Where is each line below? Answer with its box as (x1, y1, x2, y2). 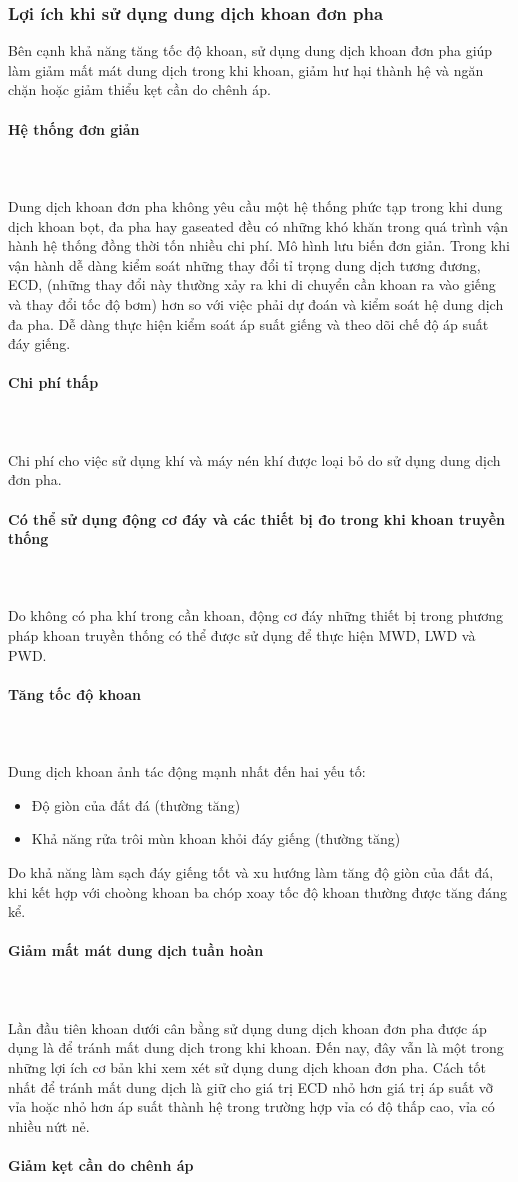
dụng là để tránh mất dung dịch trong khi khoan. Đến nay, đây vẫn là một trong (8, 1037, 504, 1058)
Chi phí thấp (8, 372, 99, 393)
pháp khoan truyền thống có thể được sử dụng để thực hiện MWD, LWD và (8, 625, 476, 646)
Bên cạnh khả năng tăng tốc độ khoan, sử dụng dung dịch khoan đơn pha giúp (8, 40, 493, 61)
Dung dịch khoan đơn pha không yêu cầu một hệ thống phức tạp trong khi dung (8, 195, 503, 216)
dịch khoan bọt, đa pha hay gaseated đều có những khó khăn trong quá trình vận (8, 215, 508, 236)
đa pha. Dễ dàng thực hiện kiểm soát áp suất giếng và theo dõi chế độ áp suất (8, 313, 489, 334)
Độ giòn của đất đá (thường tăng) (31, 794, 241, 815)
